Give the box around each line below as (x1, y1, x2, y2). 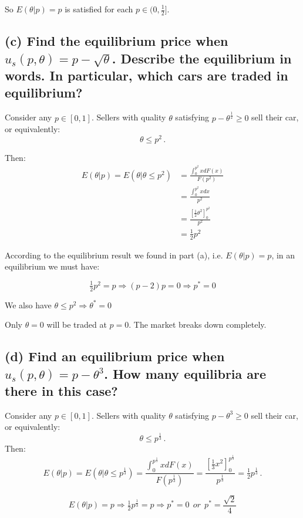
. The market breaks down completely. (129, 318, 267, 331)
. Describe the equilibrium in (112, 49, 292, 67)
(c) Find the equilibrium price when (5, 32, 228, 50)
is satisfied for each (65, 3, 133, 15)
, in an (271, 248, 295, 261)
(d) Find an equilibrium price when (5, 347, 225, 365)
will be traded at (46, 318, 107, 331)
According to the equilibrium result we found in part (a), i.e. (5, 248, 223, 261)
